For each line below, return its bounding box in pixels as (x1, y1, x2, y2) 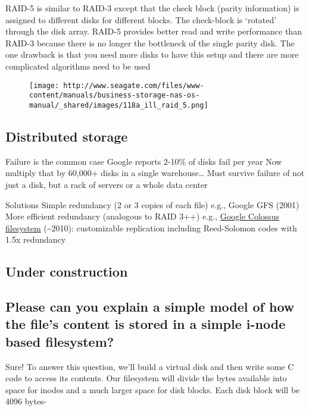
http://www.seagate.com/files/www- (63, 81, 204, 90)
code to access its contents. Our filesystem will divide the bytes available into (5, 372, 287, 384)
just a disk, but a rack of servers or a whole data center (5, 178, 208, 190)
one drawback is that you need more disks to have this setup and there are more (5, 48, 299, 61)
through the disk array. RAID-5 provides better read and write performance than (5, 25, 302, 37)
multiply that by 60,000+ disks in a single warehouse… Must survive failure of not (5, 167, 305, 179)
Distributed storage (5, 127, 128, 145)
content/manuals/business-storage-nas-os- (29, 91, 200, 100)
